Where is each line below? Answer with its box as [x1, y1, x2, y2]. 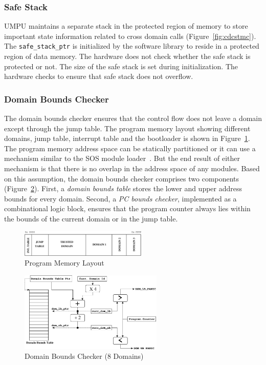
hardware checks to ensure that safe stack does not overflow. [4, 71, 193, 82]
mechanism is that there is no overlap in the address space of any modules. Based [4, 163, 260, 174]
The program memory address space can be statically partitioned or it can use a [4, 143, 256, 153]
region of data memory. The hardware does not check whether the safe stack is [4, 51, 251, 62]
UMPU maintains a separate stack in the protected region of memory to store [4, 21, 248, 31]
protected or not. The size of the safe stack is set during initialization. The [4, 60, 238, 71]
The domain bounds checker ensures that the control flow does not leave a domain [4, 113, 262, 124]
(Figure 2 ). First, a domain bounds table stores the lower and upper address [4, 183, 242, 194]
